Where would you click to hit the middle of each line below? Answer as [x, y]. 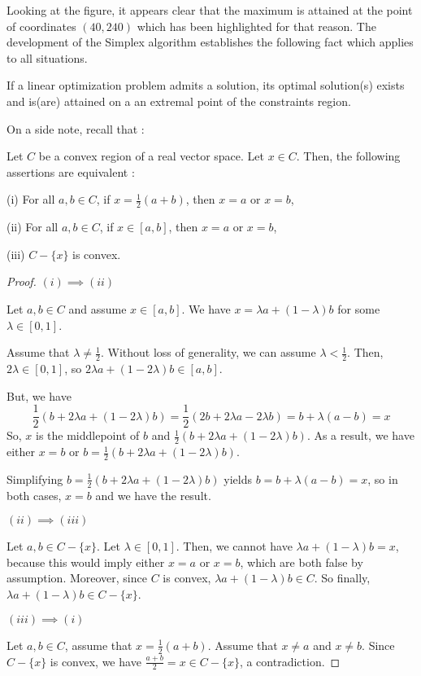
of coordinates [41, 26]
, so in [383, 478]
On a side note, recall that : [76, 128]
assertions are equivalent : [71, 171]
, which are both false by [302, 562]
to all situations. [47, 57]
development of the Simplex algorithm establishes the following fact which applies [210, 42]
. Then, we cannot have [234, 546]
